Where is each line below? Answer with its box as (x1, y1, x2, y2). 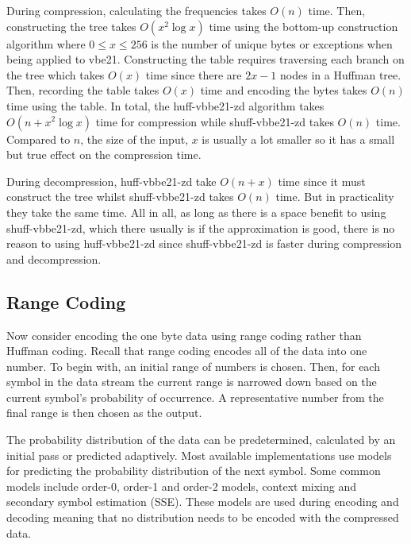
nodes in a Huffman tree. (280, 66, 401, 83)
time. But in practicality (275, 188, 394, 205)
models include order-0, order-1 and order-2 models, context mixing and (6, 477, 357, 494)
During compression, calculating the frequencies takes (6, 2, 267, 18)
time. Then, (308, 2, 366, 18)
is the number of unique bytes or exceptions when (151, 35, 393, 52)
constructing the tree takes (6, 17, 136, 34)
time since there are (145, 66, 242, 83)
